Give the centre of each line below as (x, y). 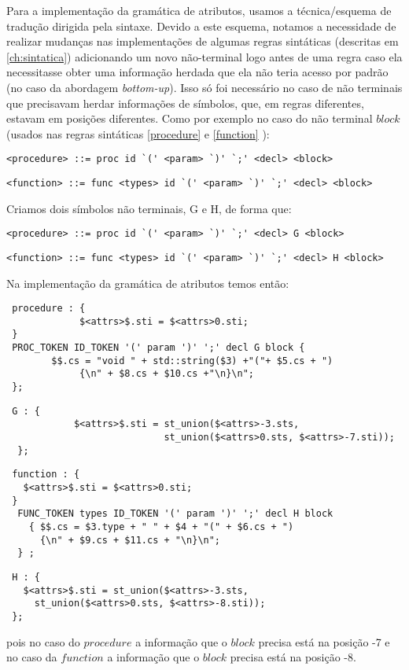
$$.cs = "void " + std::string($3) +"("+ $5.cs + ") (192, 361)
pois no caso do (43, 641)
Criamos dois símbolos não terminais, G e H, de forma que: (149, 208)
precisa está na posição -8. (293, 657)
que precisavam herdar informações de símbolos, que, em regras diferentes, (185, 103)
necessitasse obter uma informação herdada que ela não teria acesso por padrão (197, 72)
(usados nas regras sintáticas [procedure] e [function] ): (138, 133)
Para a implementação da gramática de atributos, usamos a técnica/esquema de (199, 10)
